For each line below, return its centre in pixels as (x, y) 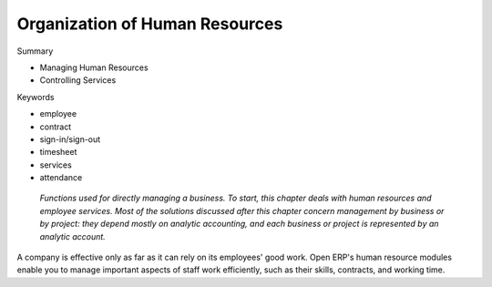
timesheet (58, 152)
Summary (35, 51)
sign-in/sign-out (70, 139)
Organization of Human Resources (150, 24)
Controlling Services (78, 80)
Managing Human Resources (94, 67)
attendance (61, 178)
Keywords (36, 97)
